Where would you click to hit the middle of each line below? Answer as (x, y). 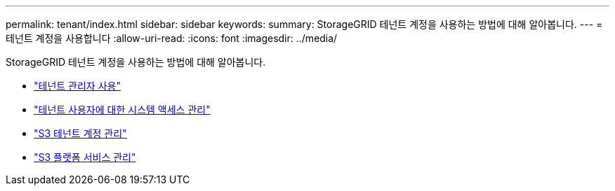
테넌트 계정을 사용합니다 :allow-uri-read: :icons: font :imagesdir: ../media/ (172, 38)
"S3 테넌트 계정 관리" (80, 133)
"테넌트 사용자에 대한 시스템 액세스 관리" (122, 109)
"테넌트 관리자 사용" (77, 86)
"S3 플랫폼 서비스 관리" (85, 157)
